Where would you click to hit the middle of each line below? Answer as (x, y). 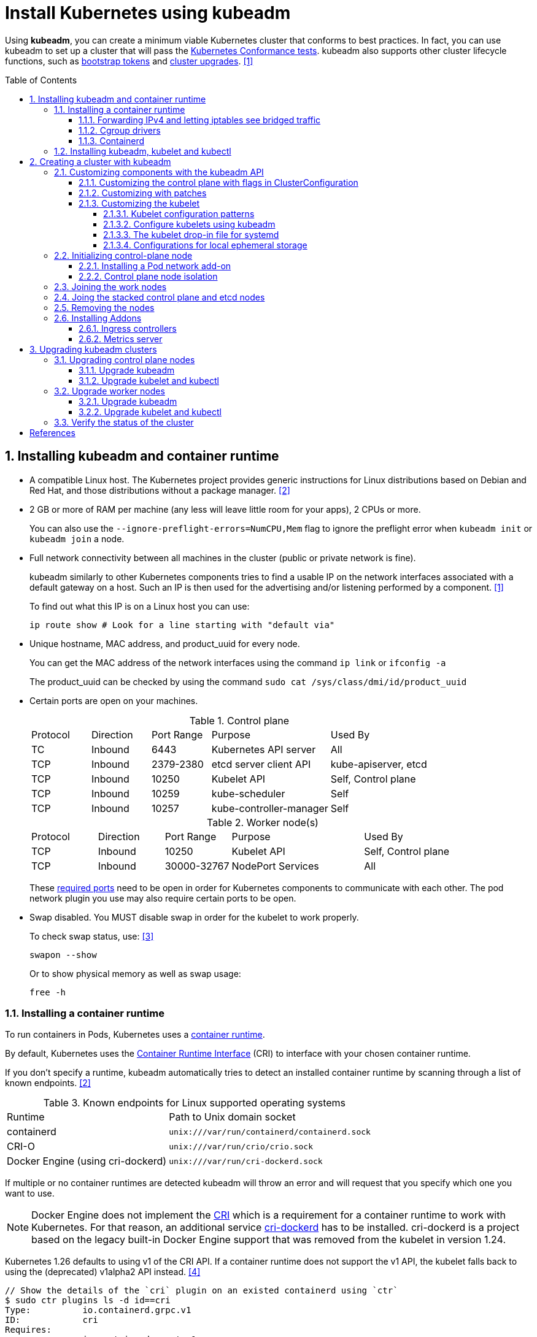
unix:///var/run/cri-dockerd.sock (246, 1161)
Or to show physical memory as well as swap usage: (135, 973)
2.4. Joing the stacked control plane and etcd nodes (160, 297)
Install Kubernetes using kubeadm (148, 13)
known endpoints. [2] (48, 1083)
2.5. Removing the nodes (104, 307)
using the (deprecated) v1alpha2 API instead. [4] (103, 1272)
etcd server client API (261, 764)
